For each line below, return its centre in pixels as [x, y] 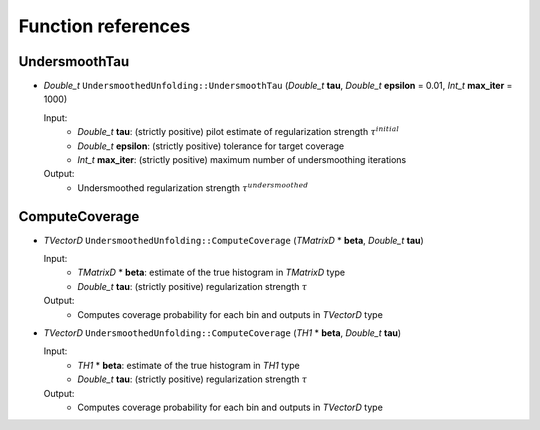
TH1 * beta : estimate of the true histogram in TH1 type [188, 365]
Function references [104, 26]
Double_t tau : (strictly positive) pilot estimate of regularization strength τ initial [238, 131]
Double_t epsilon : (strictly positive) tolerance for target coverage [211, 146]
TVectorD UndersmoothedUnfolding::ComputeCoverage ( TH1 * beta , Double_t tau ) [222, 333]
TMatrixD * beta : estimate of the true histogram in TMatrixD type [211, 272]
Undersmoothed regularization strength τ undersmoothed [193, 187]
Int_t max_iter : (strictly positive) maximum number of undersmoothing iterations [242, 160]
